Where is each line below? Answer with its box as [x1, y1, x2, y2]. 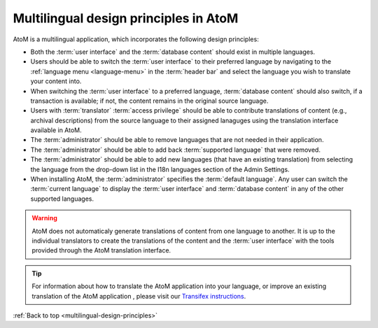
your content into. [30, 77, 82, 85]
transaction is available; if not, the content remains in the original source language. [30, 97, 269, 105]
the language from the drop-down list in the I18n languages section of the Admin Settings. [30, 165, 290, 173]
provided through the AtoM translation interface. [31, 246, 171, 255]
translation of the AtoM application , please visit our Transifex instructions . [31, 292, 246, 300]
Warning [31, 214, 57, 222]
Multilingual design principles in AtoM [13, 10, 239, 26]
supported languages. [30, 194, 94, 203]
